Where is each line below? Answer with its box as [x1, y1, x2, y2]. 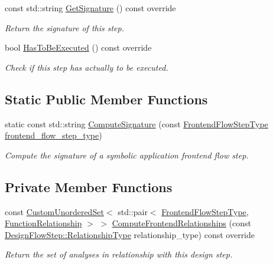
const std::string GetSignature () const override [5, 2, 176, 14]
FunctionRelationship [5, 217, 82, 229]
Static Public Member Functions [5, 90, 208, 108]
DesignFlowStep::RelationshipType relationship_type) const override [5, 228, 255, 240]
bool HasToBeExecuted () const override [5, 41, 152, 54]
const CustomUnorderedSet [5, 205, 104, 217]
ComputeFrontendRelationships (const [112, 217, 251, 229]
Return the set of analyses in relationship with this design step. [5, 248, 233, 260]
